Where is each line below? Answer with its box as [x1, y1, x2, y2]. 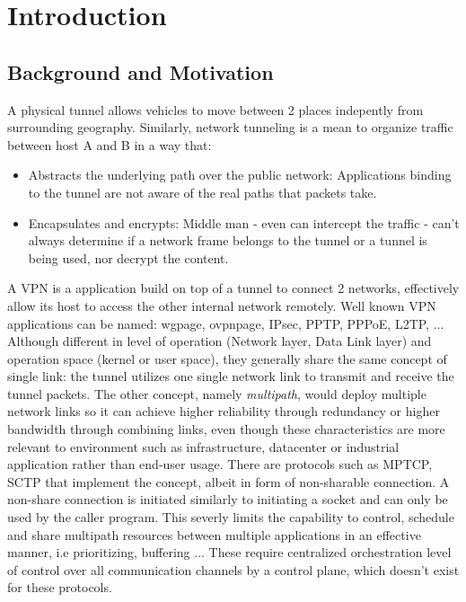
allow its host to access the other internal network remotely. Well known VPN [7, 296, 436, 314]
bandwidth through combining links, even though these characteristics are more [7, 420, 445, 438]
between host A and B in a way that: [7, 135, 212, 154]
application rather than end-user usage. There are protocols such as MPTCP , [7, 455, 433, 474]
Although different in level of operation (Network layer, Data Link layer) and [7, 332, 432, 350]
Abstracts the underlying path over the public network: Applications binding [28, 165, 452, 184]
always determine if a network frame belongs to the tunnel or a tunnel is [28, 231, 427, 250]
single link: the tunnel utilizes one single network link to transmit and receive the [7, 367, 454, 385]
